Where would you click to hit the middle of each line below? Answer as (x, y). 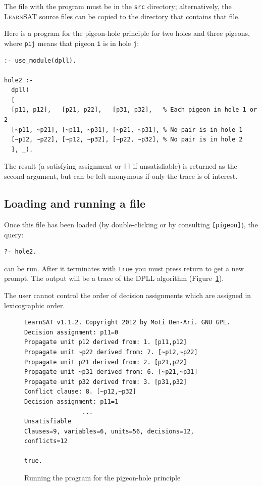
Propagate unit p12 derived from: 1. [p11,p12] (106, 342)
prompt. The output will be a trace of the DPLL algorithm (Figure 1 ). (114, 278)
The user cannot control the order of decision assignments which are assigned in (128, 295)
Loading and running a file (75, 203)
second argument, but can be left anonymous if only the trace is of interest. (121, 176)
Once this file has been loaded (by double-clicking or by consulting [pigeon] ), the (131, 224)
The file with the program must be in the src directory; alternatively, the (118, 6)
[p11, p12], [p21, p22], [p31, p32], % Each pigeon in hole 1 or (134, 110)
